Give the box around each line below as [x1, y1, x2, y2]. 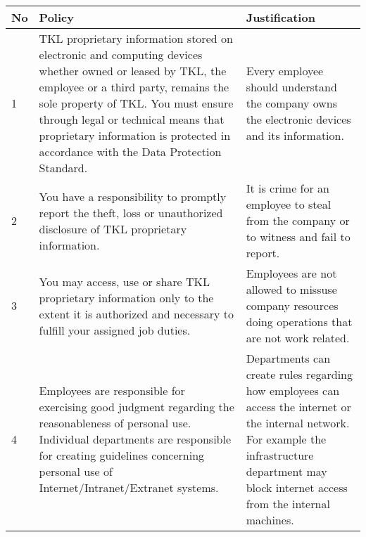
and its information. [246, 127, 344, 143]
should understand [246, 79, 337, 95]
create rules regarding [246, 366, 353, 382]
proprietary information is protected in [39, 127, 231, 143]
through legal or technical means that [39, 111, 225, 127]
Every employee [246, 63, 324, 79]
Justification [246, 9, 315, 25]
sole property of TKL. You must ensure [39, 95, 234, 111]
